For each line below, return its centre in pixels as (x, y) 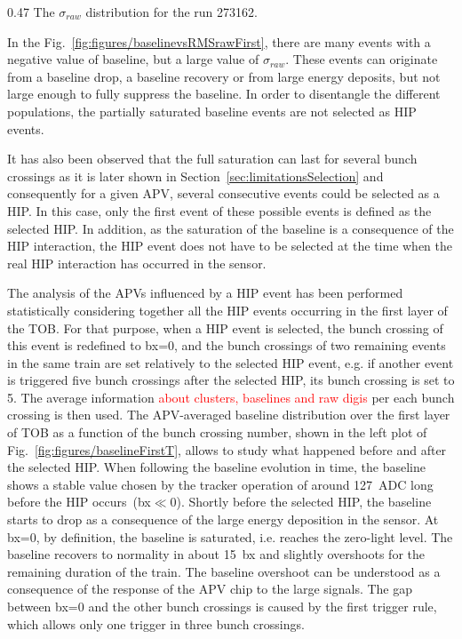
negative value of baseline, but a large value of (133, 59)
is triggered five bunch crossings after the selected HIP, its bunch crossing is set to (231, 380)
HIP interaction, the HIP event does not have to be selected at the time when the (230, 246)
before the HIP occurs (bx (79, 502)
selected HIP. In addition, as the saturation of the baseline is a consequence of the (231, 228)
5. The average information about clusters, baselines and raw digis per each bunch (231, 397)
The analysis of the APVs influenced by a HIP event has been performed (205, 293)
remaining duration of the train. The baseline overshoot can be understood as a (224, 571)
